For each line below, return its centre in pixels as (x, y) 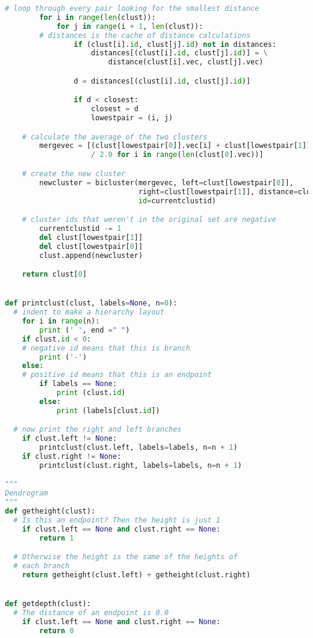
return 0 (57, 630)
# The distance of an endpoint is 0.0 (91, 612)
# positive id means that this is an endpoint (117, 375)
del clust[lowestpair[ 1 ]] (91, 237)
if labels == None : (78, 384)
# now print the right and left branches (98, 430)
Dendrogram (26, 493)
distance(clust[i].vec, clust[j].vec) (186, 62)
